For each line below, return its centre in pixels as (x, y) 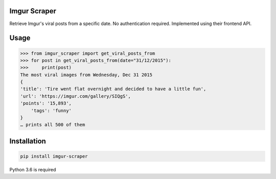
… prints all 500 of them (53, 125)
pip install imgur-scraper (54, 156)
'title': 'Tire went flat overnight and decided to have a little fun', (113, 89)
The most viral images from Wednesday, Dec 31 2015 (86, 75)
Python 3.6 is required (33, 170)
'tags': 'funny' (51, 110)
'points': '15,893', (46, 103)
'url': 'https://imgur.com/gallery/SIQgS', (76, 96)
